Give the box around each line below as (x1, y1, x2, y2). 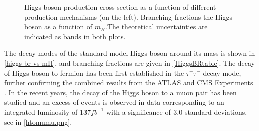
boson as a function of (24, 21, 93, 32)
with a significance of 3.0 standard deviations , (106, 106, 247, 117)
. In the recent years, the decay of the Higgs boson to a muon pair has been (4, 87, 237, 97)
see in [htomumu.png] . (4, 116, 72, 127)
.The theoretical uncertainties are (105, 21, 208, 32)
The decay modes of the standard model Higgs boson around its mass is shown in (4, 48, 255, 58)
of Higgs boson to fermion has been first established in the (4, 67, 184, 78)
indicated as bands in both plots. (24, 31, 126, 41)
